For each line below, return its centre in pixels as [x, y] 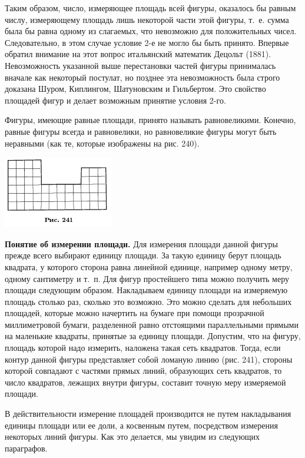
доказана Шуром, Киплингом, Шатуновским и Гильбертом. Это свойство [135, 89]
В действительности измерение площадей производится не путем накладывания [148, 414]
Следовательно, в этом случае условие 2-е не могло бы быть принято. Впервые [147, 42]
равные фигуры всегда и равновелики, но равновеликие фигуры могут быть [141, 131]
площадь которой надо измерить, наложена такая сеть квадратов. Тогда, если [143, 348]
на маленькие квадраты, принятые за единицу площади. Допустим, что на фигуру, [153, 336]
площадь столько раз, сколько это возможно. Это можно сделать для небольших [148, 301]
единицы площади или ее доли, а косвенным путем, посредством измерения [141, 425]
